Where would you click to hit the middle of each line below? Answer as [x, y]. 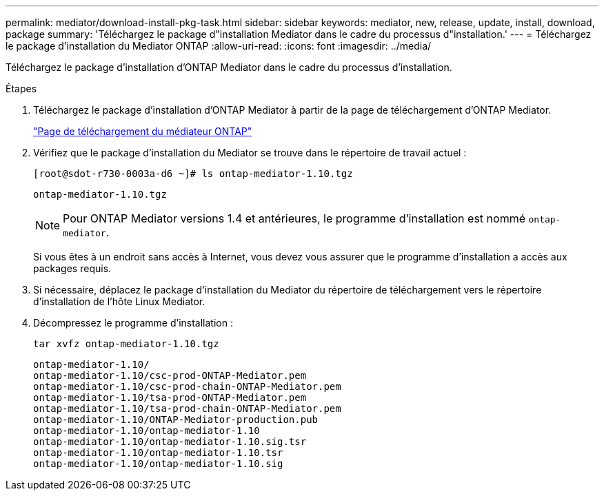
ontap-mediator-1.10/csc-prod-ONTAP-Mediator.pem [170, 375]
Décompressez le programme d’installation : [133, 323]
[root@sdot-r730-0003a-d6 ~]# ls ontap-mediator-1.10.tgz [193, 174]
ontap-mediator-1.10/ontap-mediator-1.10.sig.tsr [170, 442]
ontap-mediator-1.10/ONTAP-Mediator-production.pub [176, 420]
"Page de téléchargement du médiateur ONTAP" [143, 131]
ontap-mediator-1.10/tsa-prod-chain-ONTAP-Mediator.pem [187, 409]
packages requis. [72, 268]
